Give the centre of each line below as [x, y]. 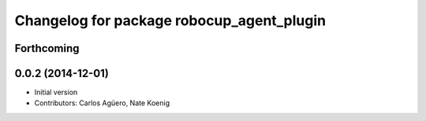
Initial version [56, 92]
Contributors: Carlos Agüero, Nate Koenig [102, 103]
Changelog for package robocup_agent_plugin [170, 20]
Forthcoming [47, 48]
